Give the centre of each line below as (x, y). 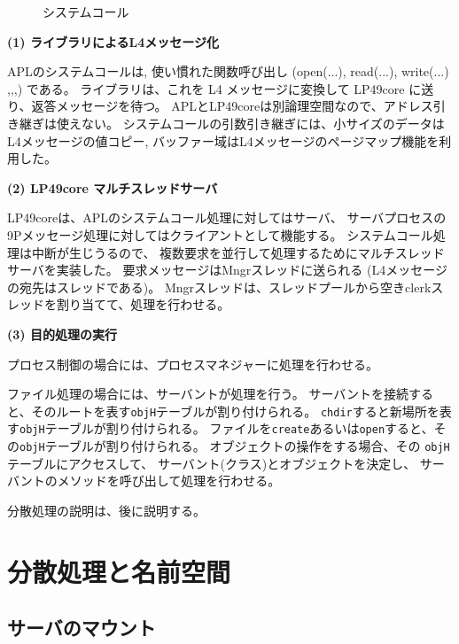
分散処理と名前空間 (119, 571)
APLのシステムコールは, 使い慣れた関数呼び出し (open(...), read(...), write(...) (228, 71)
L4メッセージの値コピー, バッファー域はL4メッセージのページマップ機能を (223, 140)
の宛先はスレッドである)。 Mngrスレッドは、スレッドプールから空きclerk (219, 287)
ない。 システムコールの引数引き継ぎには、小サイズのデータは (263, 123)
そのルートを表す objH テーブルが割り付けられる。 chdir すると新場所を (235, 411)
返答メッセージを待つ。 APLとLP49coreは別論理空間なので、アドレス (232, 106)
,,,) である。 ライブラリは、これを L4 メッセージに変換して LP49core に (214, 88)
